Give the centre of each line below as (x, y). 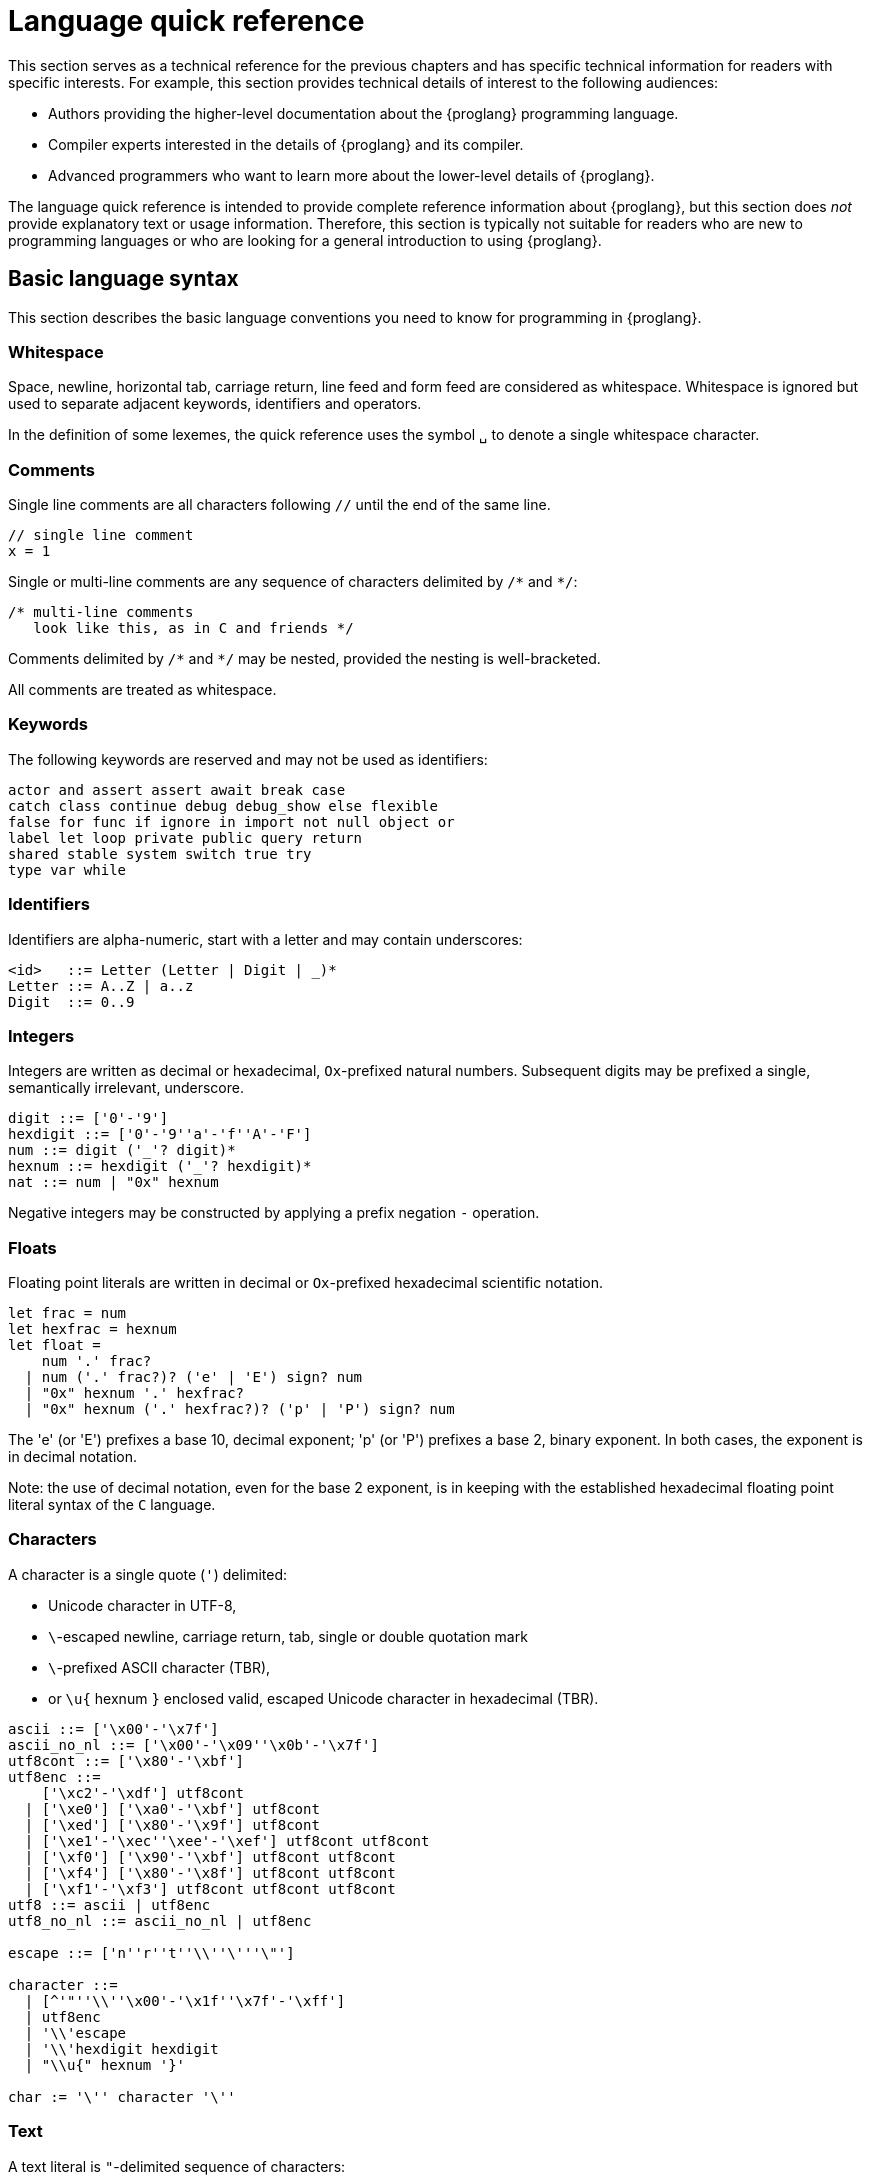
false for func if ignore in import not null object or (231, 821)
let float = (54, 1345)
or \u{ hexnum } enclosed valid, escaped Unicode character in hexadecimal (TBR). (323, 1698)
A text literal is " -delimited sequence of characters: (177, 2166)
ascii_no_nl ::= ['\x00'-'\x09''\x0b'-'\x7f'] (193, 1744)
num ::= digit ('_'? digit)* (122, 1150)
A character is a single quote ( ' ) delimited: (148, 1574)
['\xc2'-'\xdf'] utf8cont (143, 1792)
